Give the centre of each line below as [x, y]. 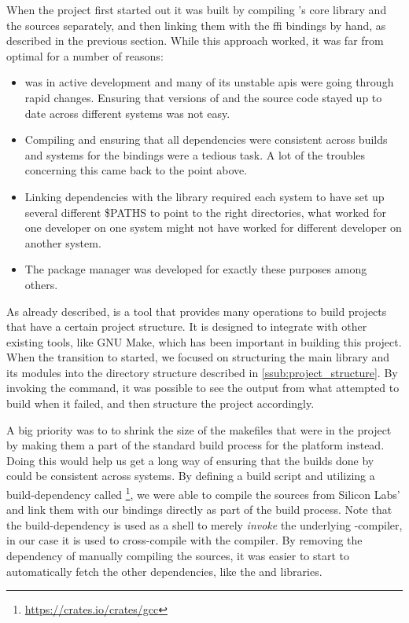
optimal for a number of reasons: [85, 55]
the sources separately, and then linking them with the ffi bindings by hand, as [196, 25]
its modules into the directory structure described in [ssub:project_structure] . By [202, 372]
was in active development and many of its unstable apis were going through [209, 82]
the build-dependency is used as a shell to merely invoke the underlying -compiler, [204, 524]
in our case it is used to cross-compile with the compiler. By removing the [184, 540]
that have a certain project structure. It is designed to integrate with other [187, 326]
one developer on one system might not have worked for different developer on [213, 227]
